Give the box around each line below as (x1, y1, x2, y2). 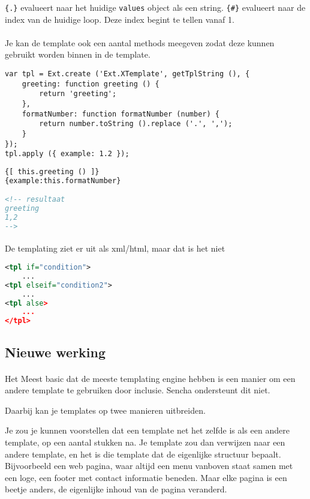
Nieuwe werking (5, 342, 106, 361)
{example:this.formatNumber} (5, 176, 121, 185)
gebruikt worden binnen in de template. (5, 48, 151, 61)
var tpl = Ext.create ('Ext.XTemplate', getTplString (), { (5, 70, 250, 79)
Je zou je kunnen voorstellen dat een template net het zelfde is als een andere (5, 424, 290, 437)
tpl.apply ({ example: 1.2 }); (5, 150, 130, 159)
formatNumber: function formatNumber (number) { (22, 109, 219, 118)
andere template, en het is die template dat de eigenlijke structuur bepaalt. (5, 447, 281, 460)
